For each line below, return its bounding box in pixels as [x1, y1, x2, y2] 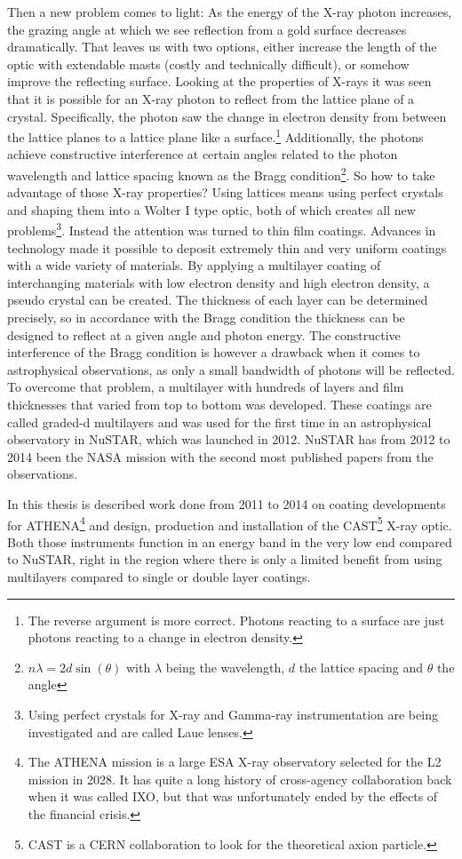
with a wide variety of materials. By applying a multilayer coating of [7, 256, 381, 274]
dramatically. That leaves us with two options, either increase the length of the [7, 37, 437, 56]
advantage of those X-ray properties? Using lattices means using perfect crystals [7, 183, 443, 202]
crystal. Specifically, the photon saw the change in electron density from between [7, 107, 447, 125]
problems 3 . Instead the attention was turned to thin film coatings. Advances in [7, 219, 436, 240]
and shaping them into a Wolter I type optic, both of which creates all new [7, 200, 416, 219]
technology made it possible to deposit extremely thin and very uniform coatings [7, 238, 447, 257]
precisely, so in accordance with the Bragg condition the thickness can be [7, 308, 405, 327]
